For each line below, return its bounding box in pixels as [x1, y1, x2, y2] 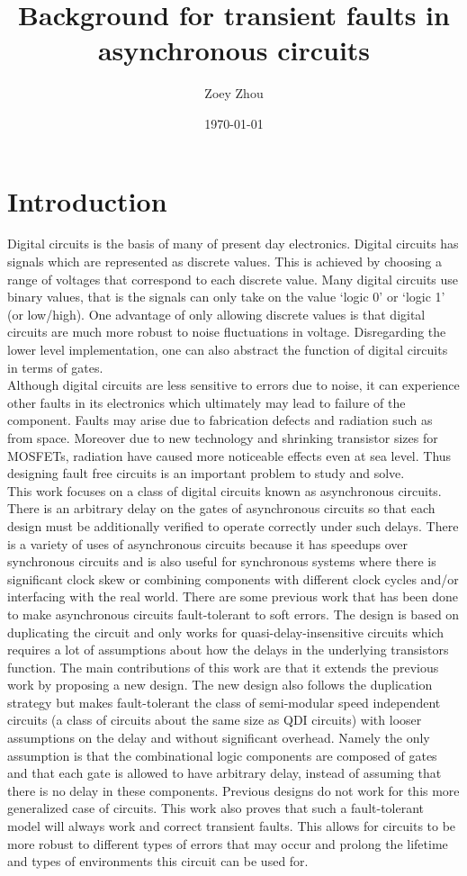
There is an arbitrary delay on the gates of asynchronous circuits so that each [7, 499, 436, 518]
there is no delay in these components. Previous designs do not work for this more [7, 781, 460, 799]
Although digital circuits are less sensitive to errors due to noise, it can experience [7, 375, 460, 394]
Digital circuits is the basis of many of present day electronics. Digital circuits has [7, 234, 459, 253]
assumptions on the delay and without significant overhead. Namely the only [7, 728, 430, 747]
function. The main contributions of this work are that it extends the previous [7, 657, 439, 676]
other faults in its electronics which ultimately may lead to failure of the [7, 393, 406, 411]
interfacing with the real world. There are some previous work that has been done [7, 587, 458, 606]
